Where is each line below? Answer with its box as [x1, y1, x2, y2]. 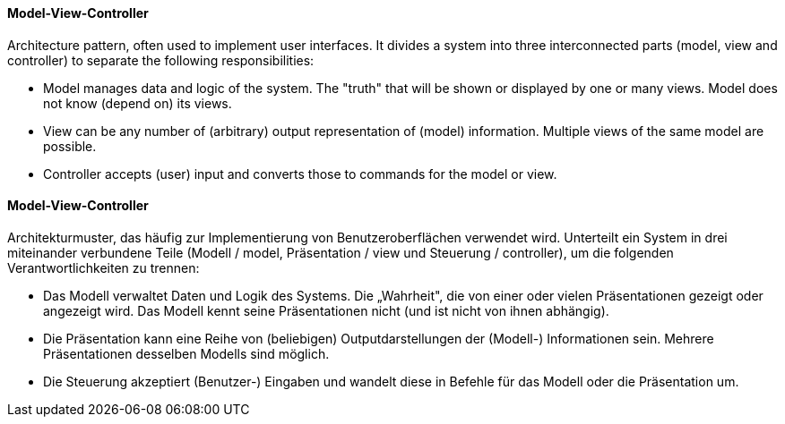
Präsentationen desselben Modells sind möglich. [43, 345, 330, 361]
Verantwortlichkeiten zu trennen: [7, 259, 200, 276]
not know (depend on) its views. [43, 95, 232, 111]
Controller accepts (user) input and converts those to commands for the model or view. [43, 165, 557, 182]
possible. [43, 138, 97, 154]
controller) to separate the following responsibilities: [7, 52, 315, 68]
